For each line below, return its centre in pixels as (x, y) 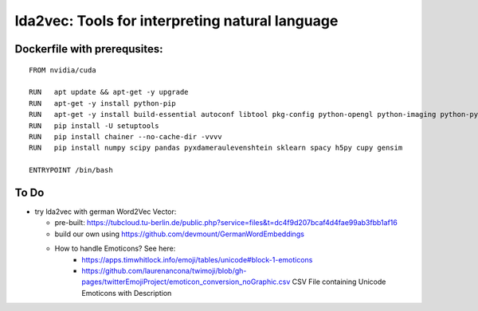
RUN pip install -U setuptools (94, 126)
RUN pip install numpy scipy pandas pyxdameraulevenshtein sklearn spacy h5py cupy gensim (216, 148)
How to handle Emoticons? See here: (115, 249)
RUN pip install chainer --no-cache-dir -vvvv (125, 136)
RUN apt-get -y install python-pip (103, 103)
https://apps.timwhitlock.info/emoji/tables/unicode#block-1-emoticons (197, 259)
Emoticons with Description (127, 293)
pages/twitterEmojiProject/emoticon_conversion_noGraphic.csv (186, 282)
